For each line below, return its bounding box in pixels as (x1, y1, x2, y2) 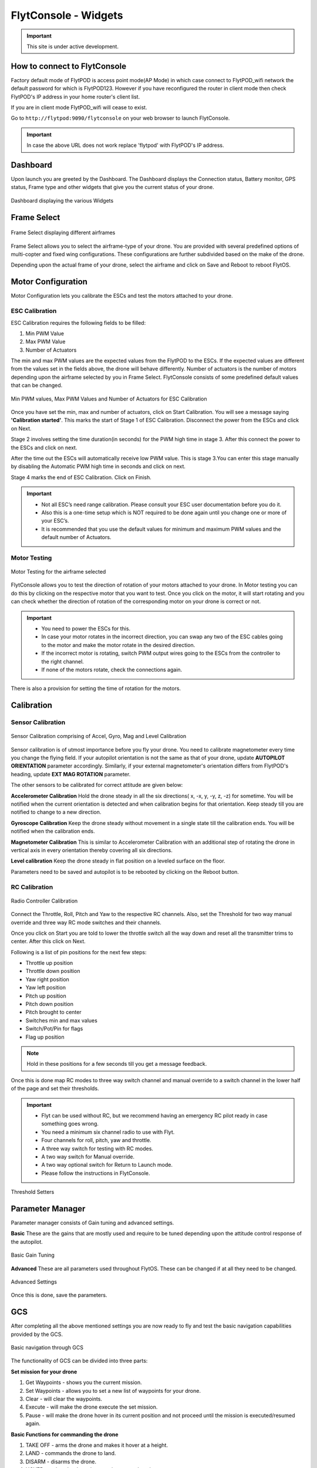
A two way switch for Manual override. (41, 1153, 135, 1160)
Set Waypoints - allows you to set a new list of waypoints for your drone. (25, 1387, 201, 1394)
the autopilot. (11, 1238, 43, 1245)
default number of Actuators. (41, 534, 112, 541)
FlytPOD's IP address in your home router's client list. (11, 93, 140, 100)
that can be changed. (11, 382, 63, 389)
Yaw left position (25, 984, 66, 991)
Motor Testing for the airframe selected (11, 568, 106, 575)
